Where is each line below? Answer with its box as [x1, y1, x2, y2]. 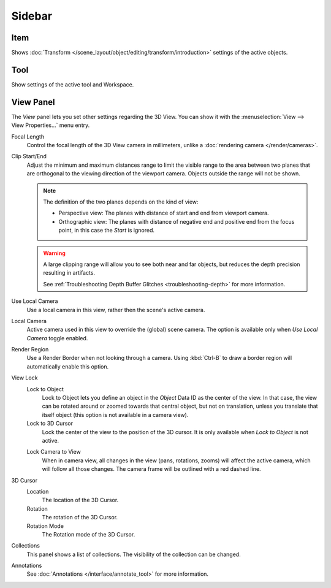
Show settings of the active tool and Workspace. [11, 80, 134, 88]
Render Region [11, 346, 49, 353]
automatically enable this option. [26, 362, 109, 370]
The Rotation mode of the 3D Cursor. [42, 530, 135, 538]
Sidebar [11, 9, 52, 23]
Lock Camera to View [26, 448, 81, 456]
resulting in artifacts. [43, 269, 95, 277]
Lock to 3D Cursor [26, 420, 74, 427]
